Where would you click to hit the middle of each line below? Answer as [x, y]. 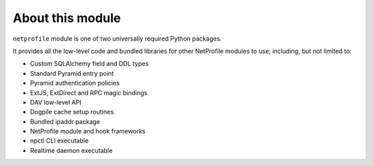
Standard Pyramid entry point [72, 73]
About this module [67, 18]
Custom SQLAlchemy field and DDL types [89, 64]
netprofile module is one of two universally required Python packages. [117, 39]
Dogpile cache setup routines [72, 112]
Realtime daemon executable [71, 150]
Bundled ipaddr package [65, 121]
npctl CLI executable [59, 141]
